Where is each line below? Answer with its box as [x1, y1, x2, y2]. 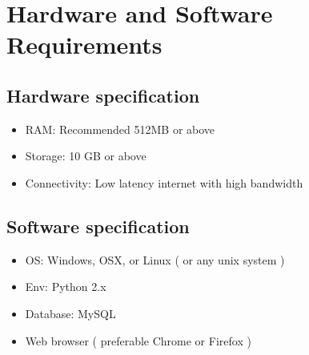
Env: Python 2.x [25, 278, 106, 295]
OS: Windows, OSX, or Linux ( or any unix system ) [25, 251, 285, 268]
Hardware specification [6, 83, 200, 107]
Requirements [6, 28, 163, 61]
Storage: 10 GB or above [25, 147, 146, 164]
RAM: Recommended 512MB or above [25, 120, 215, 137]
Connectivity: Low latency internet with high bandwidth [25, 174, 303, 191]
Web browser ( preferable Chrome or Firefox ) [25, 332, 251, 349]
